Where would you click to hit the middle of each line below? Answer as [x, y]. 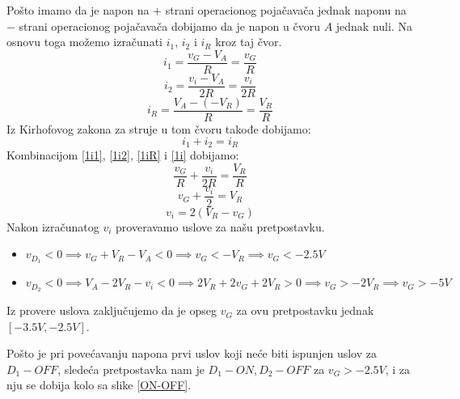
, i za [398, 369]
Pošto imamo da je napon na [78, 10]
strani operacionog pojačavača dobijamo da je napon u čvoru [169, 25]
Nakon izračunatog [53, 226]
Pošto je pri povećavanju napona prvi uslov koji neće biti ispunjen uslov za [192, 353]
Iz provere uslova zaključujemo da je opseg [112, 310]
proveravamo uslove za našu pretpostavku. [220, 226]
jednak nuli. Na [374, 25]
